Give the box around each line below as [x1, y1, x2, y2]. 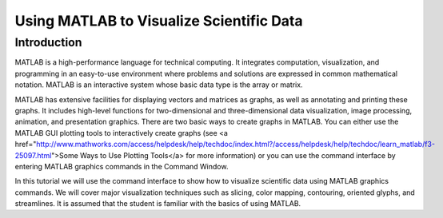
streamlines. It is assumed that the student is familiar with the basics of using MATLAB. [14, 199, 301, 208]
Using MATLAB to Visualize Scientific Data [14, 12, 303, 30]
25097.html [14, 150, 52, 160]
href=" [14, 140, 37, 149]
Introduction [14, 35, 82, 50]
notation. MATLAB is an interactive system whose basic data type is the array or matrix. [14, 80, 303, 89]
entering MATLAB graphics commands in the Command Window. [14, 161, 229, 171]
